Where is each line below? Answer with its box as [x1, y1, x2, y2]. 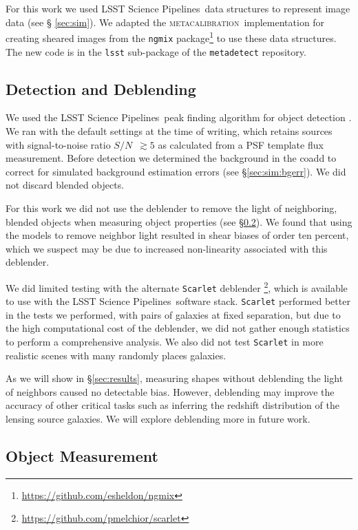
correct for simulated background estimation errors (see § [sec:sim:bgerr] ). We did [6, 164, 346, 178]
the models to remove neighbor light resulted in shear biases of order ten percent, [6, 228, 349, 242]
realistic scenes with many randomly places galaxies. [6, 348, 227, 362]
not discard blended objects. [6, 178, 125, 192]
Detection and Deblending [6, 78, 196, 99]
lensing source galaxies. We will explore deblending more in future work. [6, 412, 310, 426]
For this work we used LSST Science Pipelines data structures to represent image [6, 1, 350, 15]
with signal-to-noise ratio [6, 137, 111, 151]
